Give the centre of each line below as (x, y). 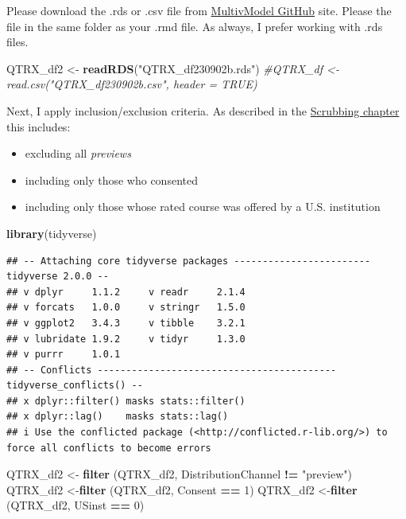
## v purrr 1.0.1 (64, 355)
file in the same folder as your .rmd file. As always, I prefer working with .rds (195, 26)
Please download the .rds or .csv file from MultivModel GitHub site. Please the (199, 10)
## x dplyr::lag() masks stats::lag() (118, 417)
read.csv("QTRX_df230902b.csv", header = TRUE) (132, 84)
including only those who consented (111, 180)
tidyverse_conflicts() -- (75, 386)
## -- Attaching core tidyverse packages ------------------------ (189, 261)
